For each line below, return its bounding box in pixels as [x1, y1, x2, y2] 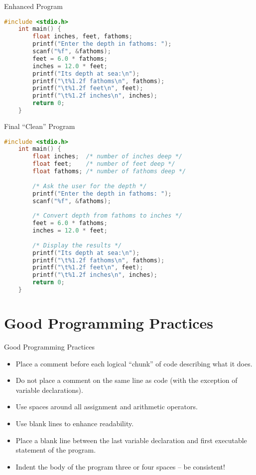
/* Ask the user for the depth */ [32, 182, 147, 190]
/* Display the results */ [32, 241, 122, 249]
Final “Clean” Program [4, 120, 75, 131]
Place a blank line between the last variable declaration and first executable [15, 435, 247, 445]
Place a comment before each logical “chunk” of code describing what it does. [15, 358, 253, 368]
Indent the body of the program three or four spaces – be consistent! [15, 461, 225, 472]
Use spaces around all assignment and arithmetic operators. [15, 401, 198, 412]
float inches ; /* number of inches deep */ [32, 153, 182, 160]
